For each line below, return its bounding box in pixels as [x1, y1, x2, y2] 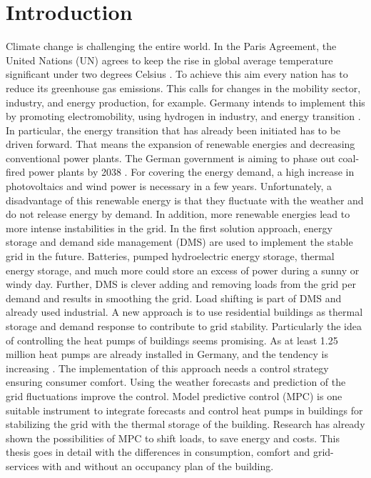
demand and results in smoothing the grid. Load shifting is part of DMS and [6, 290, 342, 305]
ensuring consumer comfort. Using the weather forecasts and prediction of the [6, 374, 346, 389]
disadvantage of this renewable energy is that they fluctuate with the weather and [6, 192, 364, 207]
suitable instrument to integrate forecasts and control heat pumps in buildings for [6, 402, 363, 417]
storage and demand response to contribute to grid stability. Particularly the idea [6, 319, 362, 333]
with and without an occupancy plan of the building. [42, 458, 274, 473]
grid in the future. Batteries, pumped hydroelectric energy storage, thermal [6, 249, 335, 264]
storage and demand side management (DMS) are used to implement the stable [6, 234, 353, 249]
